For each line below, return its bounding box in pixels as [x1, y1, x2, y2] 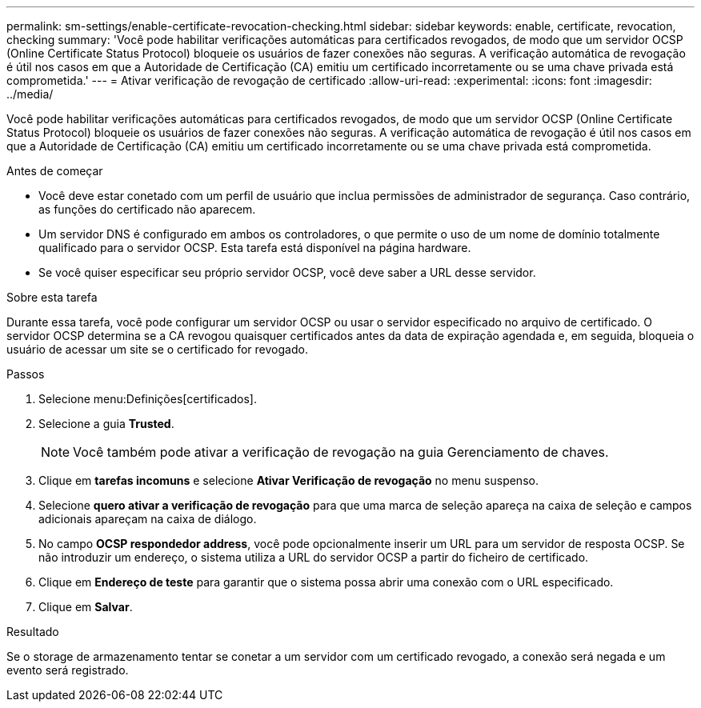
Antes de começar [6, 164, 103, 178]
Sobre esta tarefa [6, 290, 98, 304]
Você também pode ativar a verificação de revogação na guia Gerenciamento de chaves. [73, 444, 609, 460]
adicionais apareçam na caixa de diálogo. [38, 512, 257, 526]
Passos [6, 367, 45, 381]
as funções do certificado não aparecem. [38, 202, 256, 216]
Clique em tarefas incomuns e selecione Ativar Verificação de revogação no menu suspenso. [38, 474, 539, 487]
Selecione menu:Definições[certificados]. [38, 392, 257, 406]
